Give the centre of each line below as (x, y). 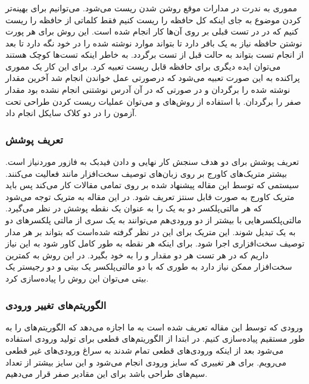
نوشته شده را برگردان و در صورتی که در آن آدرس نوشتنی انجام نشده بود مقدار (148, 90)
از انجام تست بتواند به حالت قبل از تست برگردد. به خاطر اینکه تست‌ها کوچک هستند (154, 54)
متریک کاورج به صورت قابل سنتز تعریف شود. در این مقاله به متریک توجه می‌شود (150, 196)
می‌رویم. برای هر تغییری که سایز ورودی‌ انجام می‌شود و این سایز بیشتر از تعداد (146, 362)
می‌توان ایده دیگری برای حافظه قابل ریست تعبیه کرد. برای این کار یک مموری (143, 66)
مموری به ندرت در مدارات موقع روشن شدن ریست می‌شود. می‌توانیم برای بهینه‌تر (151, 7)
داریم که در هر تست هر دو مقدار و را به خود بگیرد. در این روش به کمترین (137, 255)
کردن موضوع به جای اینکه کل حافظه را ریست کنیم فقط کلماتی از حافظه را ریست (153, 19)
